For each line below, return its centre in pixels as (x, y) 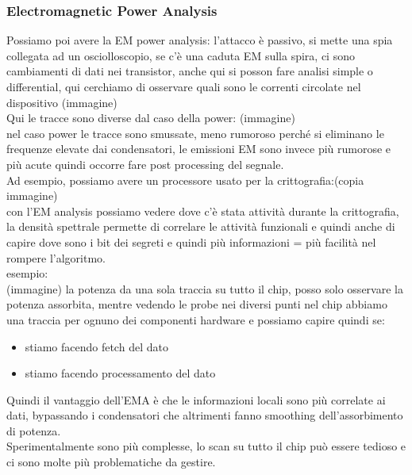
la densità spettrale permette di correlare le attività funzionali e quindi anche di (201, 226)
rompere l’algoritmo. (56, 257)
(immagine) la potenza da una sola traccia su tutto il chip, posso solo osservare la (205, 288)
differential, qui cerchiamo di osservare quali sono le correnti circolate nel (184, 86)
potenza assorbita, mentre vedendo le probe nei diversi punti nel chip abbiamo (197, 304)
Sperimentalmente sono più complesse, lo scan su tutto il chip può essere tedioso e (206, 446)
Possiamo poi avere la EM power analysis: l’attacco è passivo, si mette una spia (200, 40)
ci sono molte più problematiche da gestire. (111, 462)
